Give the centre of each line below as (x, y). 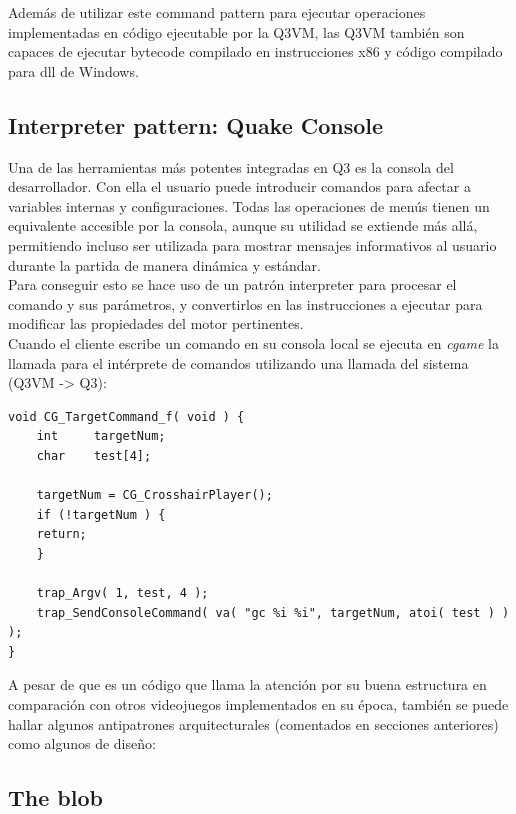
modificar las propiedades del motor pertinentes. (156, 323)
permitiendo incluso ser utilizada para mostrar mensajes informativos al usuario (252, 244)
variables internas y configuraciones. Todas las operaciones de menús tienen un (249, 205)
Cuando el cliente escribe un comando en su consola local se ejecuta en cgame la (253, 342)
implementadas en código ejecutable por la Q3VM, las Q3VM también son (236, 31)
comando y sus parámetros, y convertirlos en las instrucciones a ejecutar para (245, 303)
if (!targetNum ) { (101, 514)
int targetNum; (101, 436)
